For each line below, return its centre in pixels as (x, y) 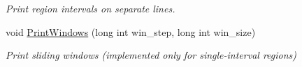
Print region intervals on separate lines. (91, 8)
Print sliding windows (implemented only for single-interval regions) (151, 55)
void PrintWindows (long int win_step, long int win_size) (131, 31)
